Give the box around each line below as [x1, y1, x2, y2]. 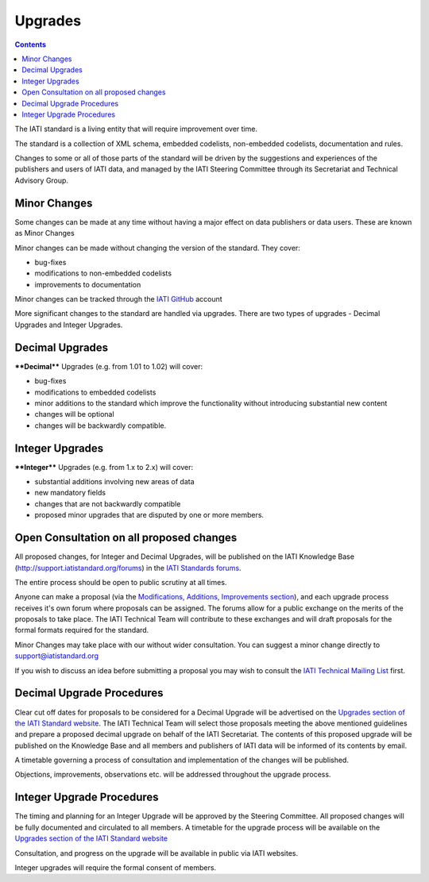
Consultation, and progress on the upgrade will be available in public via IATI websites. [14, 848, 298, 857]
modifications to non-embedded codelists [34, 268, 172, 278]
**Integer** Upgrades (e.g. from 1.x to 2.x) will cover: [14, 462, 194, 472]
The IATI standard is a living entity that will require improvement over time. [14, 124, 258, 134]
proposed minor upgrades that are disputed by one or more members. [34, 510, 265, 520]
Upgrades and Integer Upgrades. [14, 320, 123, 329]
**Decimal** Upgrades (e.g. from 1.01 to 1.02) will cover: [14, 361, 203, 371]
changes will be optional [34, 410, 114, 419]
